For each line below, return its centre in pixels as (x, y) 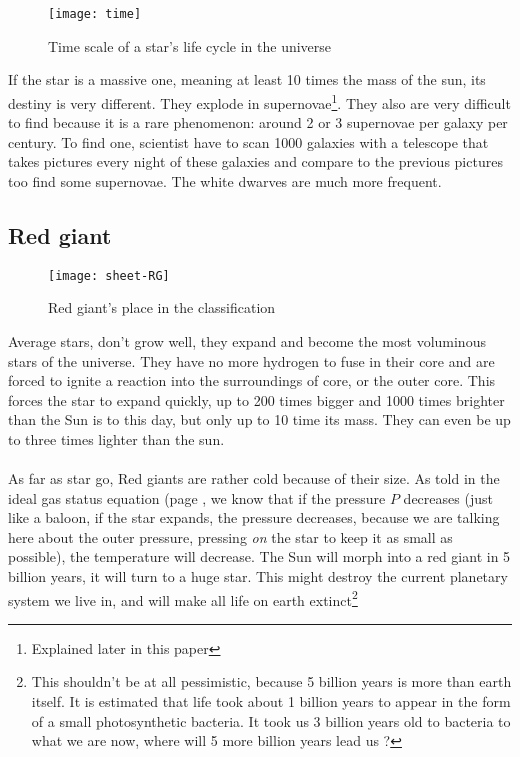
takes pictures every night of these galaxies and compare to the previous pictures (255, 161)
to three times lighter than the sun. (116, 438)
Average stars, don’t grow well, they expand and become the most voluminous (247, 340)
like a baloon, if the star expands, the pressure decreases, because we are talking (254, 517)
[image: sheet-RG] (109, 275)
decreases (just (448, 497)
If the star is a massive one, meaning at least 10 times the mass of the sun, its (247, 79)
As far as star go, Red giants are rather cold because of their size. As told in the (254, 478)
